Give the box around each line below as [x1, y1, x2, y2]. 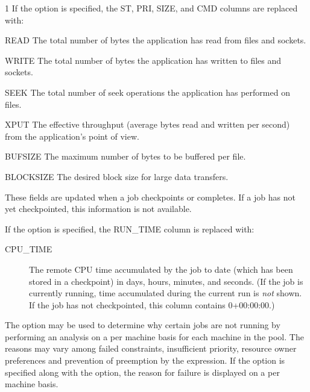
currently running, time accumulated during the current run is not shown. [29, 287, 302, 299]
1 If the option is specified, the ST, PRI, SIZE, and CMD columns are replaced [5, 2, 298, 14]
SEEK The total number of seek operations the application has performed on [5, 86, 290, 98]
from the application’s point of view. [5, 129, 139, 142]
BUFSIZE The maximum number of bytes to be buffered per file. [5, 150, 246, 163]
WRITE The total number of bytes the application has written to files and [5, 54, 282, 66]
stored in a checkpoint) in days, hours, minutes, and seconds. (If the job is [29, 275, 303, 287]
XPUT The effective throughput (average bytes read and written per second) [5, 118, 290, 131]
